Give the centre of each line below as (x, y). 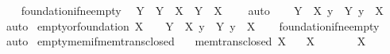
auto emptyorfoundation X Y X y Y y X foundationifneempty (193, 25)
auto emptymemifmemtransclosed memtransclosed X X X (186, 41)
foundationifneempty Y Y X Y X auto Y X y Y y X (202, 10)
